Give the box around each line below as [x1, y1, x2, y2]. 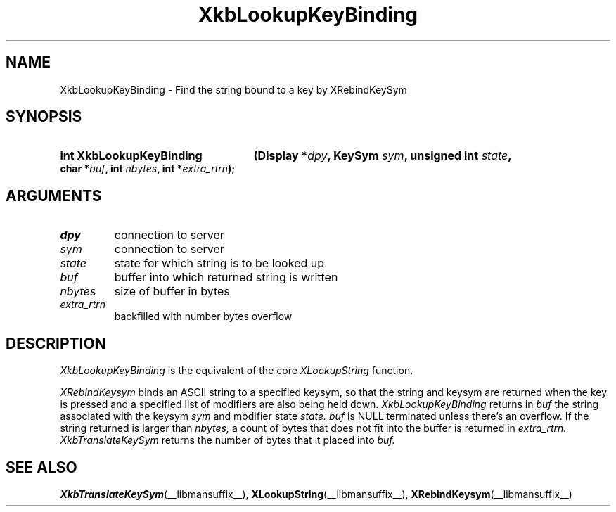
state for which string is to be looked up [114, 256, 325, 271]
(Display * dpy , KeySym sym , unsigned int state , [253, 148, 512, 163]
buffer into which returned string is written [114, 270, 338, 285]
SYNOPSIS [6, 108, 82, 126]
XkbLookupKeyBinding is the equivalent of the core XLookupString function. [60, 364, 413, 377]
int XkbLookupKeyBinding [60, 148, 203, 163]
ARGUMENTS [6, 186, 102, 205]
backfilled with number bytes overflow [114, 310, 293, 323]
